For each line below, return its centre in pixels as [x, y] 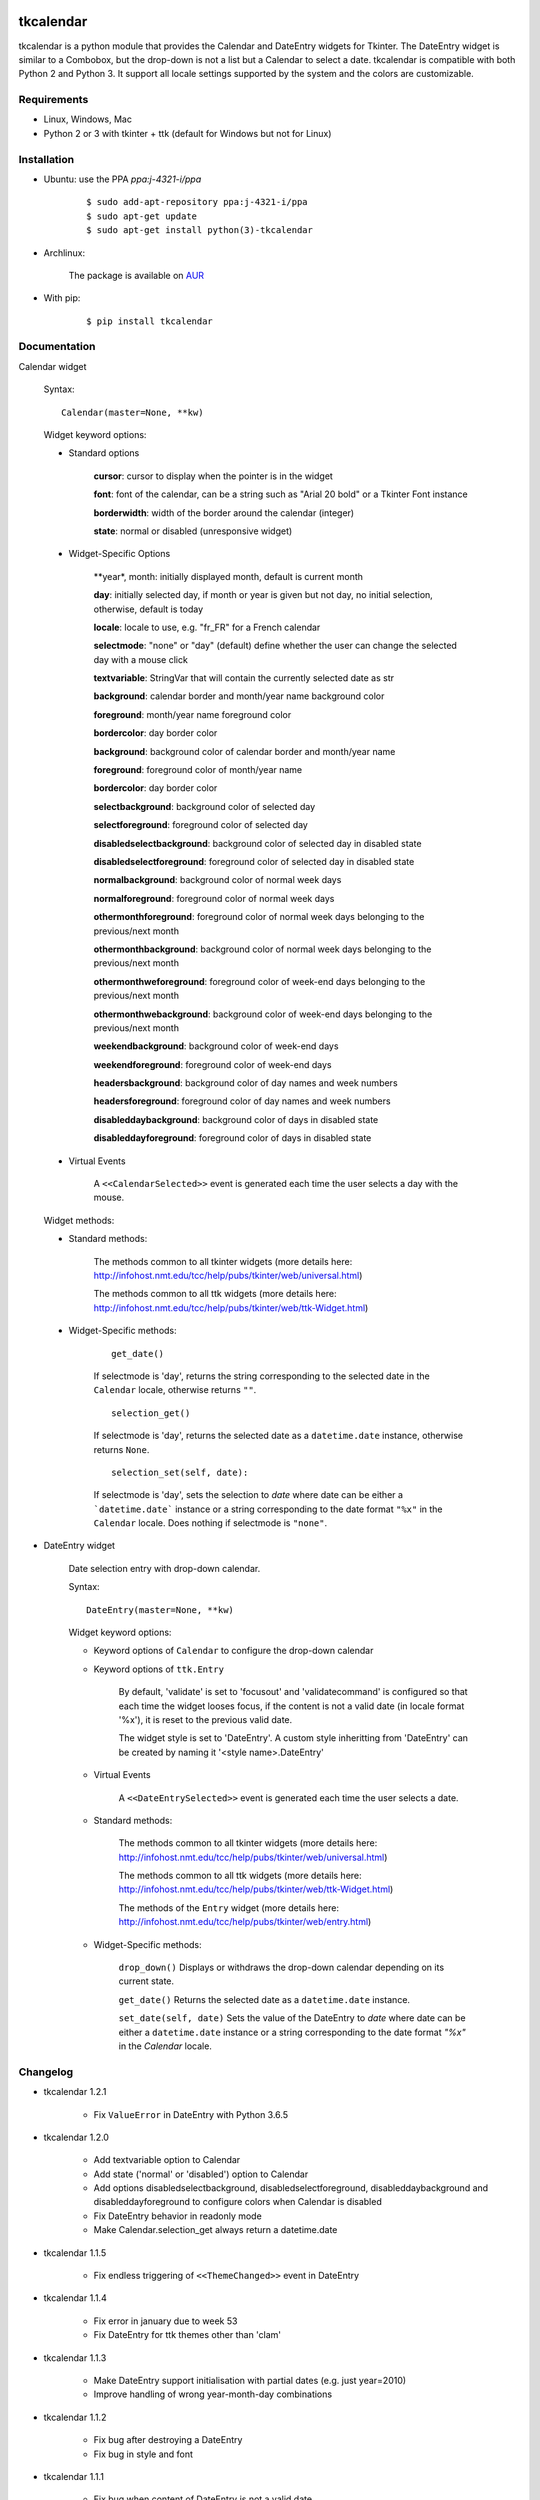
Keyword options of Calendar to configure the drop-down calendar [233, 1651]
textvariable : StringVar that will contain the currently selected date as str [244, 678]
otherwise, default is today [148, 609]
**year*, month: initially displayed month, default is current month [228, 576]
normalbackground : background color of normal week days [217, 880]
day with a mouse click [141, 659]
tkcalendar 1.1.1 [74, 2476]
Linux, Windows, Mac [87, 119]
